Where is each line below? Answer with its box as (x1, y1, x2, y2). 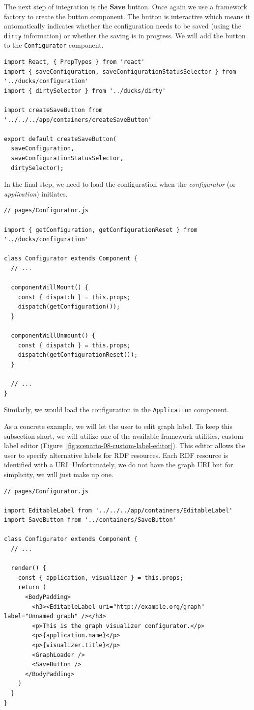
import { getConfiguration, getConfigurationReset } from (4, 226, 198, 233)
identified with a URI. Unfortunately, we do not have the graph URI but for (4, 459, 233, 470)
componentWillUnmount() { (11, 332, 96, 340)
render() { (11, 565, 46, 572)
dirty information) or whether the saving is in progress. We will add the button (4, 30, 246, 40)
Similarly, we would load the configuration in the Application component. (4, 404, 229, 415)
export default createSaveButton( (4, 135, 117, 142)
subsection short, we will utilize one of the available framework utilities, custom (4, 430, 243, 441)
